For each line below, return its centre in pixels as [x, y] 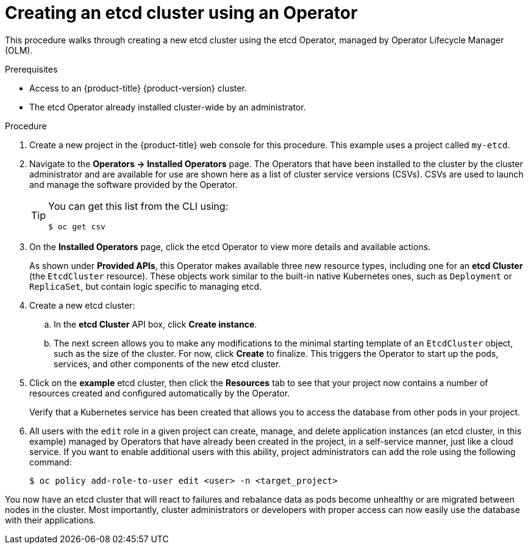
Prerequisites [31, 69]
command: [51, 462]
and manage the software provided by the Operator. [134, 184]
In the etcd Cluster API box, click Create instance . [155, 324]
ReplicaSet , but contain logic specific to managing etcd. [146, 286]
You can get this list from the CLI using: [138, 206]
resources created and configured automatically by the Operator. [160, 393]
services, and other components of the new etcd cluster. [167, 364]
